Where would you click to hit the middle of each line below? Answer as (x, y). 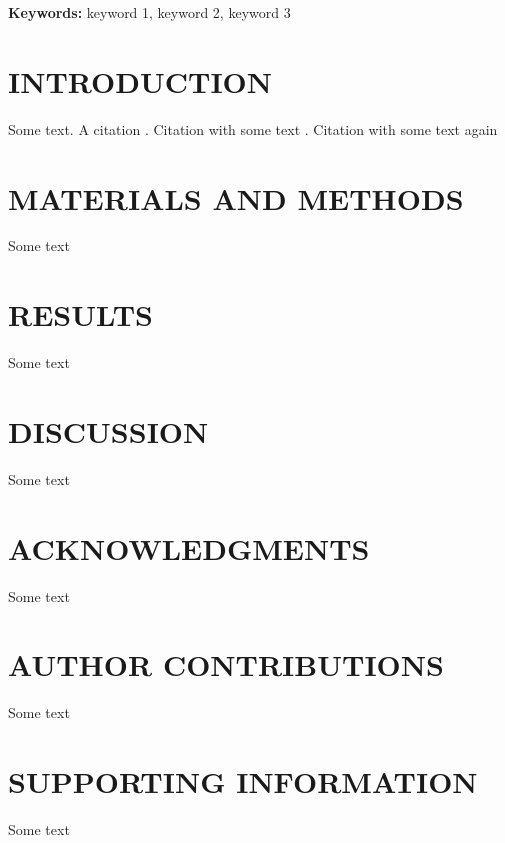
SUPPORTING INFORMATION (243, 781)
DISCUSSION (108, 430)
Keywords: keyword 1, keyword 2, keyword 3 (149, 12)
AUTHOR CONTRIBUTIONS (226, 664)
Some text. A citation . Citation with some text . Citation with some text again (253, 128)
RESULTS (80, 314)
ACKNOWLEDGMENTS (189, 547)
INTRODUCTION (140, 80)
